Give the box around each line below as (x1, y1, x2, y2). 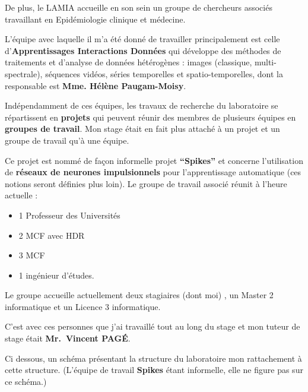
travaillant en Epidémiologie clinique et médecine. (5, 12, 186, 25)
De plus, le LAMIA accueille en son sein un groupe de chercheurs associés (5, 1, 272, 13)
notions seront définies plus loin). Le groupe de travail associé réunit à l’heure (5, 177, 287, 189)
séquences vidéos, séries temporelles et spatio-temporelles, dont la (45, 67, 283, 80)
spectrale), (5, 67, 43, 80)
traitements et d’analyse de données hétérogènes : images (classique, (5, 56, 252, 68)
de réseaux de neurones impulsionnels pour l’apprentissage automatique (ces (5, 166, 301, 178)
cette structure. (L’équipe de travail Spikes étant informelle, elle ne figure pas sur (5, 363, 303, 376)
